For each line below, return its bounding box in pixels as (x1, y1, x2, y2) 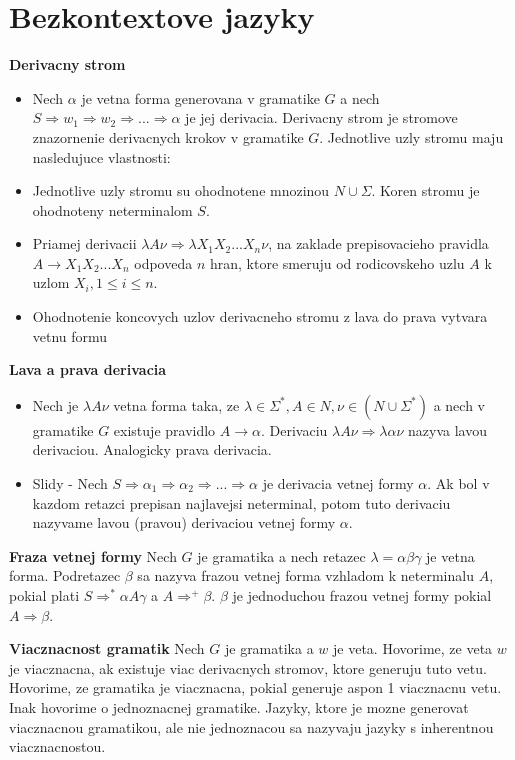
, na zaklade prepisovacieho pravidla (268, 233, 489, 254)
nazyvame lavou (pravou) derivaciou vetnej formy (32, 512, 336, 533)
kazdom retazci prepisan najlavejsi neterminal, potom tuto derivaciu (32, 492, 451, 513)
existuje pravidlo (113, 419, 216, 440)
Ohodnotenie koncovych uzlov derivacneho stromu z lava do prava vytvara (32, 306, 488, 327)
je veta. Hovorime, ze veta (333, 638, 493, 659)
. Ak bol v (427, 473, 490, 494)
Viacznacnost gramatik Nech (9, 638, 205, 659)
